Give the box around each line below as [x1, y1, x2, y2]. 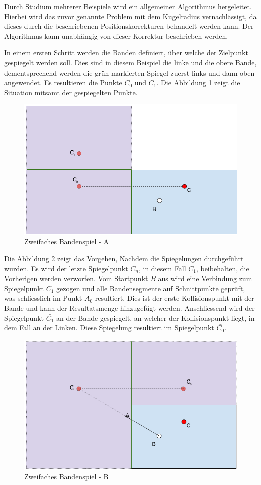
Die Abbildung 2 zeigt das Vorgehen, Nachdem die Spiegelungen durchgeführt [4, 253, 244, 264]
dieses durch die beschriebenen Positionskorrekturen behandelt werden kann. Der [4, 21, 254, 31]
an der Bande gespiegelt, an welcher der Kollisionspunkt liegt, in [56, 312, 255, 323]
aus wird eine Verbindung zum [158, 273, 252, 284]
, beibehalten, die [196, 263, 249, 273]
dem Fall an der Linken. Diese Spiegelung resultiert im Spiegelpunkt [4, 322, 214, 333]
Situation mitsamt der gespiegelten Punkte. [4, 87, 138, 97]
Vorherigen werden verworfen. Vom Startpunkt [4, 273, 148, 284]
